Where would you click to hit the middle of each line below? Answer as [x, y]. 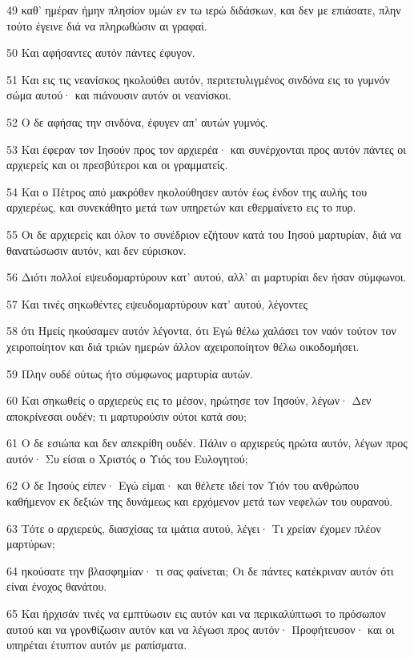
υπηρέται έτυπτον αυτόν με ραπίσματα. [97, 645]
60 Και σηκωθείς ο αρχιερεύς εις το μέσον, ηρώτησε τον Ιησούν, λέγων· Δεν [189, 400]
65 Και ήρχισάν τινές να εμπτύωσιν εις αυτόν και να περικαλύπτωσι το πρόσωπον [196, 614]
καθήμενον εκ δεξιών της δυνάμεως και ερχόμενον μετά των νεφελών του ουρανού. [200, 501]
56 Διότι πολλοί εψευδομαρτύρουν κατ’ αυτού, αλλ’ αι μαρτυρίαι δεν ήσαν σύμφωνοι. [207, 277]
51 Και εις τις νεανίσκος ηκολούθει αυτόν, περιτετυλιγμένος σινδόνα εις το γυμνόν [198, 79]
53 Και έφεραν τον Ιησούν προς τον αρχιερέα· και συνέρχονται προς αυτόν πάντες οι [207, 149]
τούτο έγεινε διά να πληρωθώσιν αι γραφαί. [107, 25]
